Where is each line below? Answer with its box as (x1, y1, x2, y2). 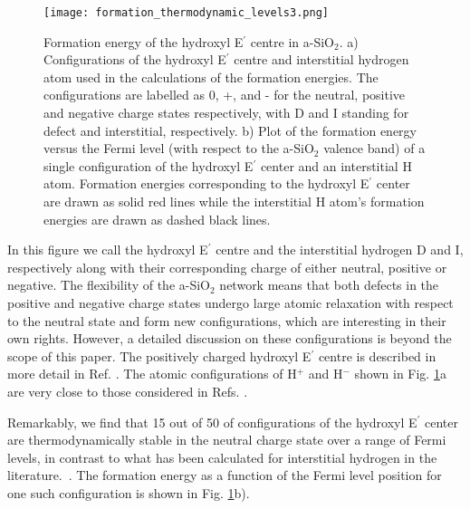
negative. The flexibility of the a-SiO (7, 275, 211, 294)
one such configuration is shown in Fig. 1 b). (7, 483, 250, 502)
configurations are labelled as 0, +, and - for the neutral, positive (43, 85, 406, 104)
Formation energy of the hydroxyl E (43, 32, 244, 51)
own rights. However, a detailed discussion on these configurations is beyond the (7, 329, 452, 348)
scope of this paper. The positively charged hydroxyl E (7, 346, 312, 365)
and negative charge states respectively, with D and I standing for (43, 103, 409, 122)
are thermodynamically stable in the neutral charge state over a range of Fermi (7, 430, 446, 449)
